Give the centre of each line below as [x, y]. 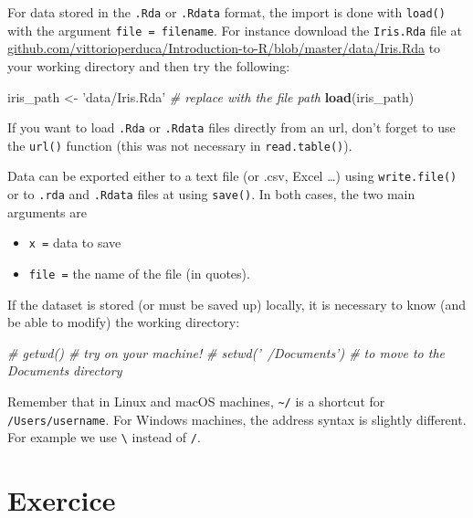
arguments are [47, 211]
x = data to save [75, 243]
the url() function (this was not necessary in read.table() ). [180, 145]
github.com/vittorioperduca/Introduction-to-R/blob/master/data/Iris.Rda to [224, 48]
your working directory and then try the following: [149, 65]
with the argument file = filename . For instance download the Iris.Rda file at [235, 30]
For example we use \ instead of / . [104, 437]
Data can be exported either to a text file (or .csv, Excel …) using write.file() [232, 176]
